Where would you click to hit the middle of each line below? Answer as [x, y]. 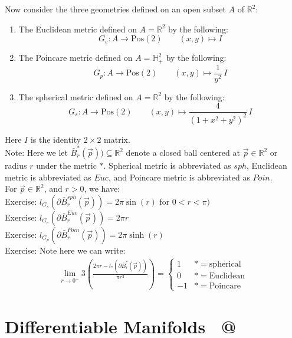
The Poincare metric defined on [76, 58]
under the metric [66, 165]
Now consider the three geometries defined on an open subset [115, 9]
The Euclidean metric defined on [78, 29]
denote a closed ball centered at [183, 152]
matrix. [117, 139]
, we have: [102, 188]
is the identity [56, 139]
